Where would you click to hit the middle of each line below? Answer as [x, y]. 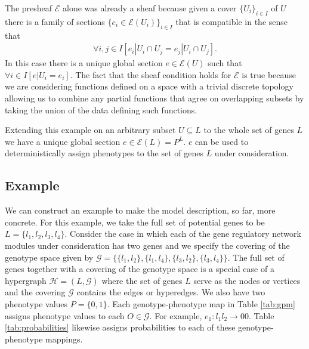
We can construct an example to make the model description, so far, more [140, 210]
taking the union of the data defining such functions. [101, 109]
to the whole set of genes [249, 130]
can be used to [222, 141]
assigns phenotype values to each [65, 315]
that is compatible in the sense [232, 21]
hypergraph [26, 280]
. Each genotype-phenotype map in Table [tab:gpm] [201, 303]
